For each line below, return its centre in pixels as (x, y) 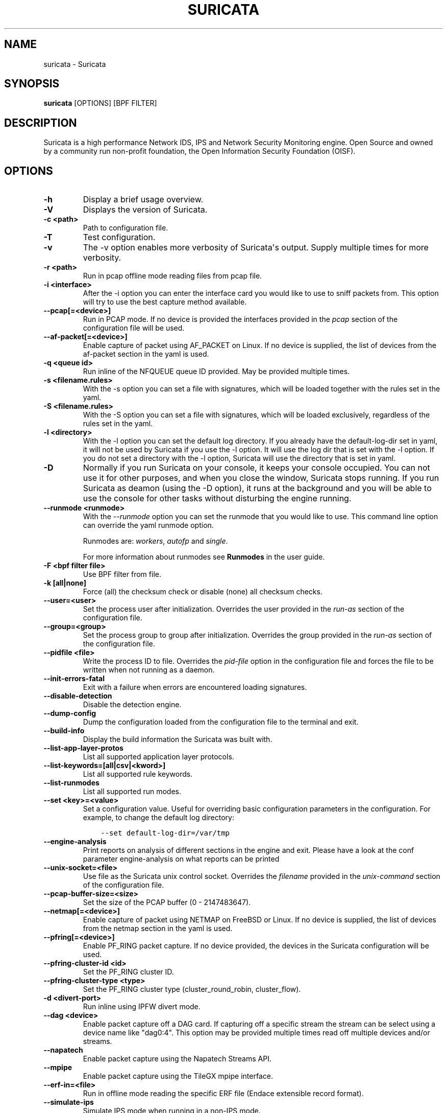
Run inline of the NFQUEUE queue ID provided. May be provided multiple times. (216, 372)
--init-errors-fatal (74, 679)
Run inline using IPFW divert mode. (142, 1007)
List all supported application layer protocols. (158, 757)
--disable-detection (78, 696)
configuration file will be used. (134, 328)
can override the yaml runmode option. (148, 525)
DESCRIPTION (41, 123)
